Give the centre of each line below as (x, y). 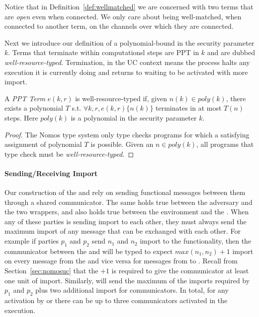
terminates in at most (189, 108)
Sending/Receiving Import (51, 173)
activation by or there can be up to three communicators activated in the (116, 300)
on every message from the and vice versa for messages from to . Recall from (121, 261)
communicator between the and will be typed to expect (89, 251)
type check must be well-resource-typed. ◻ (69, 154)
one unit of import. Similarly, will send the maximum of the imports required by (127, 280)
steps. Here (21, 117)
